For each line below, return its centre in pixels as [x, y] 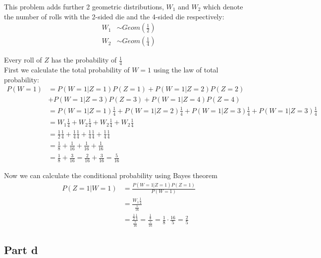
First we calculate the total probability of [67, 70]
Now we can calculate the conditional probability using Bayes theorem [111, 175]
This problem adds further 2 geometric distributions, [84, 6]
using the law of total [186, 70]
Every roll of [23, 60]
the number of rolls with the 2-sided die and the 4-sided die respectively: [114, 16]
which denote [223, 6]
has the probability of [84, 60]
